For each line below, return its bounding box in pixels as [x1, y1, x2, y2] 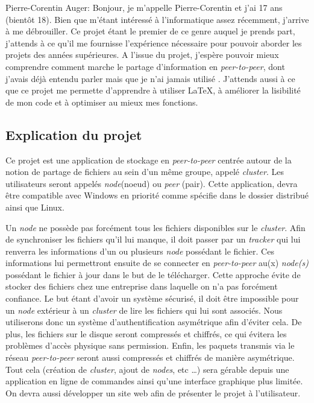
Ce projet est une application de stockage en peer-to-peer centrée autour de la [5, 153, 292, 166]
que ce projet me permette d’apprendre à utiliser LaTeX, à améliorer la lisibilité [5, 84, 301, 97]
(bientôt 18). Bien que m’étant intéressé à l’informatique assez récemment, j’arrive [5, 13, 309, 25]
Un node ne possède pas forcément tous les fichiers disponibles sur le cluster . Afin [5, 221, 306, 233]
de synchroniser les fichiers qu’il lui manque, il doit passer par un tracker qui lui [5, 233, 301, 246]
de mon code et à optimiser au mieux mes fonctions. [5, 95, 198, 108]
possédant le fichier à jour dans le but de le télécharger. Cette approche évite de [5, 268, 301, 281]
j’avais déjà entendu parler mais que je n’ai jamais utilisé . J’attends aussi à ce [5, 72, 295, 84]
